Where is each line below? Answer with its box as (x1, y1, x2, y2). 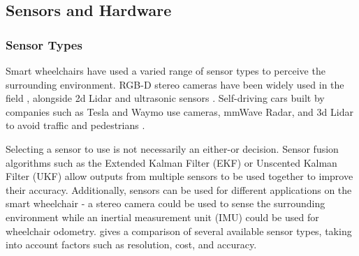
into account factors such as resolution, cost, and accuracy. (6, 237, 257, 252)
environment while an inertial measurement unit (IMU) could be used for (6, 209, 319, 224)
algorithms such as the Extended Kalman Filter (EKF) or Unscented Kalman (6, 155, 337, 170)
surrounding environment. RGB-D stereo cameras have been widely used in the (6, 77, 344, 91)
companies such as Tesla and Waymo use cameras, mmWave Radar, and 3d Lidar (6, 104, 353, 119)
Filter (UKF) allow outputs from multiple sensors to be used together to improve (6, 169, 353, 183)
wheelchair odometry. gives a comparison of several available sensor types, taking (6, 223, 352, 238)
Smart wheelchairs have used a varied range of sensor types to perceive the (6, 63, 325, 77)
